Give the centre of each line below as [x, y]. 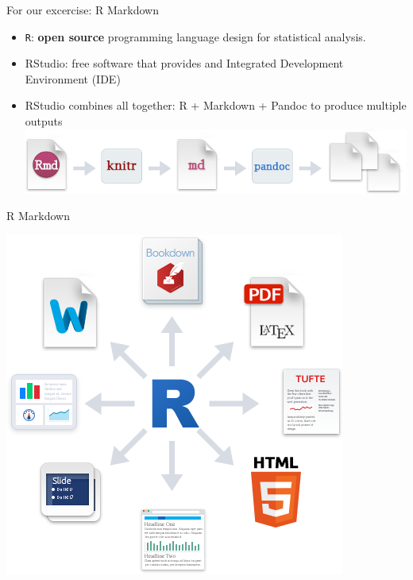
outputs [44, 121]
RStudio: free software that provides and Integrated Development [184, 63]
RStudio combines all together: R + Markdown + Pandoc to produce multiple [216, 105]
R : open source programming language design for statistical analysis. [195, 36]
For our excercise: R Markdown [83, 10]
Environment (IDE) [73, 78]
